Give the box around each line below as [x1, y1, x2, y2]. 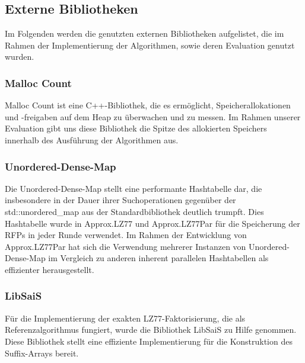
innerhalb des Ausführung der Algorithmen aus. [5, 133, 179, 146]
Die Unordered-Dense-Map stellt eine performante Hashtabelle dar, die [5, 182, 262, 194]
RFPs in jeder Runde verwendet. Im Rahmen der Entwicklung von [5, 229, 247, 241]
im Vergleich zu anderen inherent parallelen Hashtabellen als [48, 252, 269, 264]
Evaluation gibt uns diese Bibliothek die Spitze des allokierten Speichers [5, 122, 267, 134]
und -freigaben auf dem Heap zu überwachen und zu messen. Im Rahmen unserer [5, 110, 301, 123]
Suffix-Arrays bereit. [5, 346, 79, 359]
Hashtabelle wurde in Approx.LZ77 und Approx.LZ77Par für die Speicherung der [5, 217, 300, 229]
